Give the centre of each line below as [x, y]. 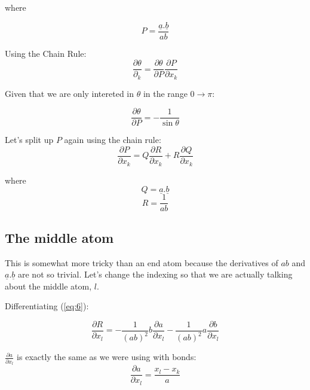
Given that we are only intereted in [70, 93]
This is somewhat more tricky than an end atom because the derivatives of [142, 262]
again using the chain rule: [113, 140]
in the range [165, 93]
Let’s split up [29, 140]
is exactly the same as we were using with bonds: [107, 357]
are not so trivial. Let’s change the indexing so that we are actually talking [155, 274]
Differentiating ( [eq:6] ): [47, 306]
